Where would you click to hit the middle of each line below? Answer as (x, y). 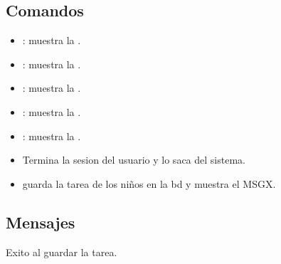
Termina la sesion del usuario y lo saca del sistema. (134, 160)
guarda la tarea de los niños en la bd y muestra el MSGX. (149, 183)
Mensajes (41, 222)
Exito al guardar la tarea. (62, 252)
